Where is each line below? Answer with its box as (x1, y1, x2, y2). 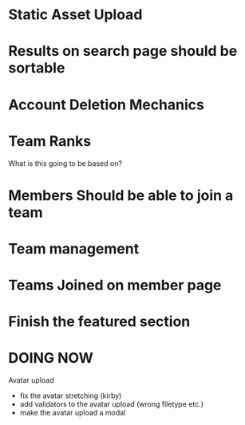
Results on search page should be (8, 42, 238, 61)
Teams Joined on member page (8, 277, 222, 294)
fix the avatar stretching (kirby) (19, 391, 122, 400)
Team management (8, 239, 140, 258)
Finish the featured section (8, 313, 191, 331)
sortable (8, 59, 65, 77)
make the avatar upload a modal (19, 408, 126, 418)
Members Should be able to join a (8, 186, 234, 204)
